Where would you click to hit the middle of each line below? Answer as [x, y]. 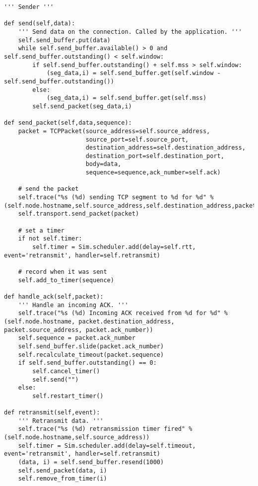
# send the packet [48, 189]
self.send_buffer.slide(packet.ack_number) [91, 346]
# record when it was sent [63, 272]
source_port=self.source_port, [137, 139]
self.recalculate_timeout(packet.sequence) [91, 355]
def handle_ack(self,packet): [54, 296]
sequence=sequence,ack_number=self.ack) [153, 173]
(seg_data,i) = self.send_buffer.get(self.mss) [127, 98]
